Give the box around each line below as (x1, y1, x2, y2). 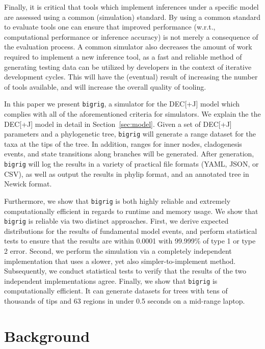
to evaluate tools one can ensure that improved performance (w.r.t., (4, 21, 216, 32)
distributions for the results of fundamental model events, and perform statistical (4, 225, 257, 236)
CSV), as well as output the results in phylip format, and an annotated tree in (4, 168, 249, 179)
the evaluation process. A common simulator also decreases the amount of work (4, 41, 252, 52)
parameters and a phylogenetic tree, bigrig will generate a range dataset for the (4, 128, 256, 139)
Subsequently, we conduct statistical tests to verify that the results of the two (4, 265, 247, 276)
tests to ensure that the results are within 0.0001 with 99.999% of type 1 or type (4, 235, 256, 246)
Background (4, 325, 90, 346)
